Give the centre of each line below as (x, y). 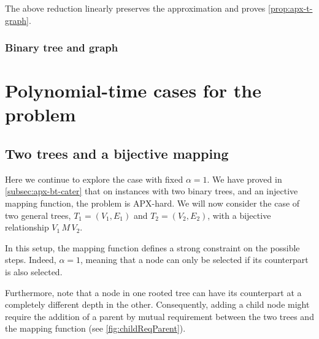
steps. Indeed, (31, 260)
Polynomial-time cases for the (133, 90)
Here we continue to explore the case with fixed (94, 179)
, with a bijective (239, 215)
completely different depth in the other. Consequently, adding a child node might (157, 304)
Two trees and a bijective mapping (117, 153)
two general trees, (38, 215)
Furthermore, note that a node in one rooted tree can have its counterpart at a (153, 292)
